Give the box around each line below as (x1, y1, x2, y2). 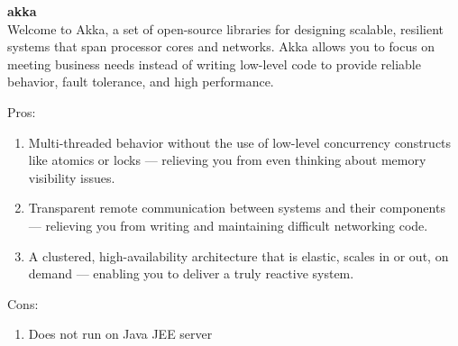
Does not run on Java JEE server (28, 324, 213, 343)
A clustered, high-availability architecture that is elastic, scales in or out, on (28, 246, 449, 265)
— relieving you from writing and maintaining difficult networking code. (28, 215, 428, 234)
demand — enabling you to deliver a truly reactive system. (28, 264, 354, 283)
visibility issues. (28, 168, 115, 187)
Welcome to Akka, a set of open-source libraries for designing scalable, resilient (7, 19, 444, 38)
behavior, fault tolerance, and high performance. (7, 72, 274, 91)
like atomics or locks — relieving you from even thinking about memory (28, 150, 426, 169)
